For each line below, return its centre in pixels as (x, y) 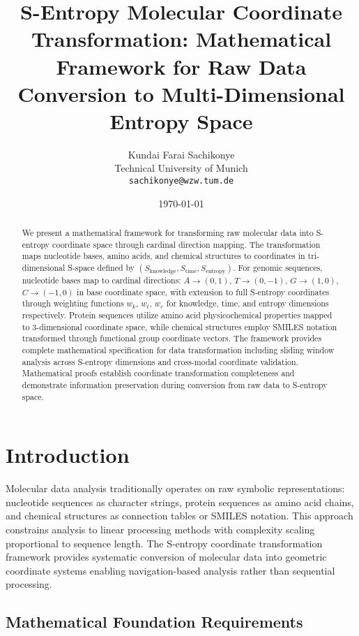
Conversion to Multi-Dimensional (181, 93)
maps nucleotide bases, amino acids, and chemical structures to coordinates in (163, 256)
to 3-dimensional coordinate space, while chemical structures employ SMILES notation (179, 326)
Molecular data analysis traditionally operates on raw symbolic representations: (175, 488)
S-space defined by (101, 268)
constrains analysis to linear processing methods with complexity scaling (160, 530)
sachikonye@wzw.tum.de (181, 181)
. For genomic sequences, (278, 268)
